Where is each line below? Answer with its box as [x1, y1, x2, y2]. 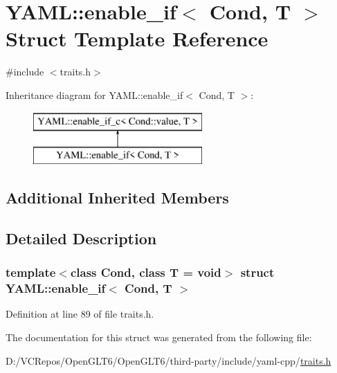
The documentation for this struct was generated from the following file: [6, 329, 312, 344]
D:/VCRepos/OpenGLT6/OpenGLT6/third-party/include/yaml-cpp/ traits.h [6, 353, 331, 367]
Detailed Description [6, 227, 157, 248]
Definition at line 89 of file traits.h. [6, 307, 154, 321]
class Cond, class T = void [70, 264, 221, 281]
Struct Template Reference [6, 24, 268, 53]
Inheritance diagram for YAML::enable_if [6, 87, 183, 102]
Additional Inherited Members [6, 187, 229, 208]
